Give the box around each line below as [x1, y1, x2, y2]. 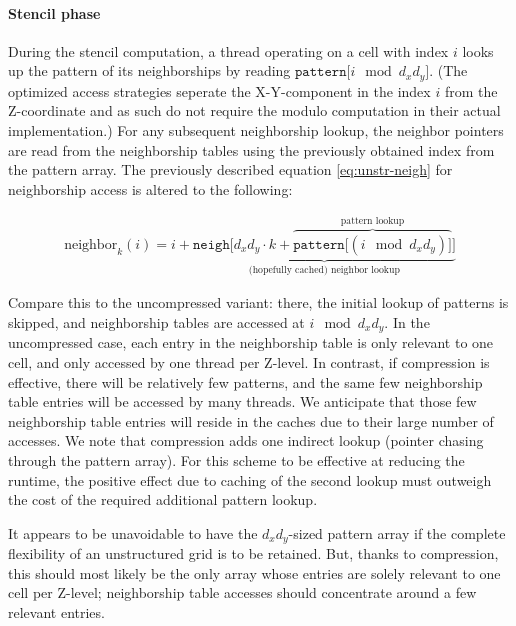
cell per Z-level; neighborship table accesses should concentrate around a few [8, 582, 477, 603]
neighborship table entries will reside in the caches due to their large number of [8, 410, 494, 431]
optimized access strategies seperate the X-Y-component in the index [8, 80, 431, 101]
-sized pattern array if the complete [288, 522, 506, 543]
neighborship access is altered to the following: [8, 178, 293, 199]
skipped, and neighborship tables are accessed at [8, 311, 305, 332]
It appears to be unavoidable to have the [8, 522, 258, 543]
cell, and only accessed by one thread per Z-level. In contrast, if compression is [8, 351, 490, 372]
